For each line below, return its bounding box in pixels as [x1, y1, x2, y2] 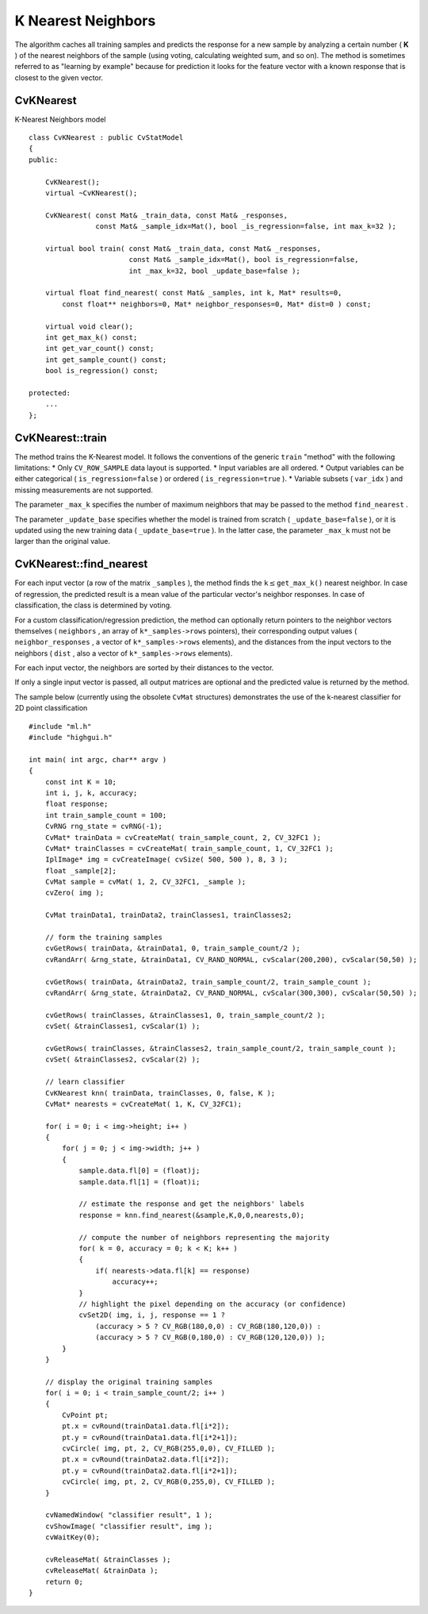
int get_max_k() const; [44, 333, 138, 342]
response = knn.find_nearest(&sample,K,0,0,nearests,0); [78, 1211, 305, 1219]
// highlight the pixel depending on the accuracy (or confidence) [78, 1299, 346, 1308]
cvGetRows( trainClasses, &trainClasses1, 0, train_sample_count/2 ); [44, 1011, 326, 1019]
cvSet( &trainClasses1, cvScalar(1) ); [44, 1022, 201, 1031]
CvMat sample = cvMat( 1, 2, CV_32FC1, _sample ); [44, 877, 246, 887]
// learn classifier [44, 1077, 125, 1087]
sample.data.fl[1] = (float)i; [78, 1177, 201, 1186]
